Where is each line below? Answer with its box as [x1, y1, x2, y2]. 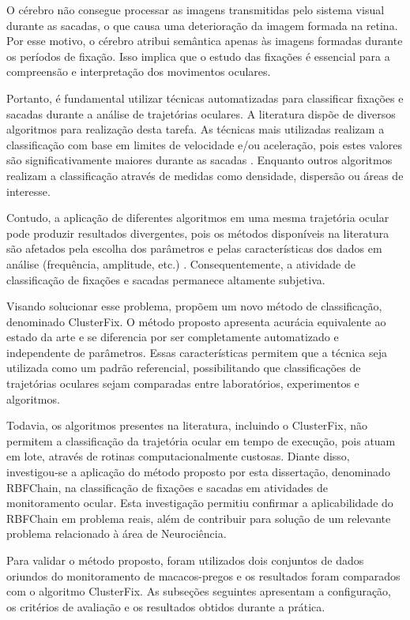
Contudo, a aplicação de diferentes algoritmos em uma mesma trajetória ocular [6, 209, 389, 226]
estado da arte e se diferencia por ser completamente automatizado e [6, 329, 339, 345]
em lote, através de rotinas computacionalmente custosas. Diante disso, [6, 448, 350, 464]
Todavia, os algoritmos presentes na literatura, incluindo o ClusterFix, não [6, 417, 367, 434]
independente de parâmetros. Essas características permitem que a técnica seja [6, 344, 387, 360]
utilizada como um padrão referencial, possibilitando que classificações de [6, 359, 361, 376]
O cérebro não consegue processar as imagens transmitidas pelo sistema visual [6, 2, 385, 17]
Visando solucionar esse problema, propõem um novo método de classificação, [6, 298, 382, 314]
